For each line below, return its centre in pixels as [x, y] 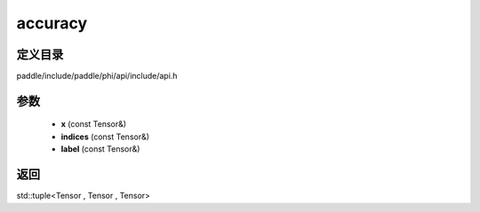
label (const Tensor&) [100, 149]
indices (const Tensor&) [105, 137]
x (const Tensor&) [94, 124]
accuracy [52, 23]
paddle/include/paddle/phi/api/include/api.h [97, 76]
